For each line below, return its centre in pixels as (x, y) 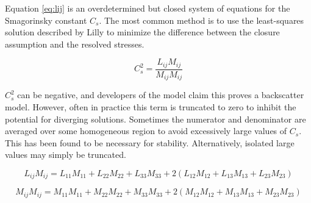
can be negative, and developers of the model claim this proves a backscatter (161, 95)
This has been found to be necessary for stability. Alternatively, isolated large (150, 142)
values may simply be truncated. (66, 155)
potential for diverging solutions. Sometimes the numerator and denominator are (155, 119)
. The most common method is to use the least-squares (202, 20)
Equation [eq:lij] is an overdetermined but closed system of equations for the (148, 8)
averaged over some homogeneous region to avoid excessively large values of (146, 131)
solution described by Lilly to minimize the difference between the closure (142, 32)
